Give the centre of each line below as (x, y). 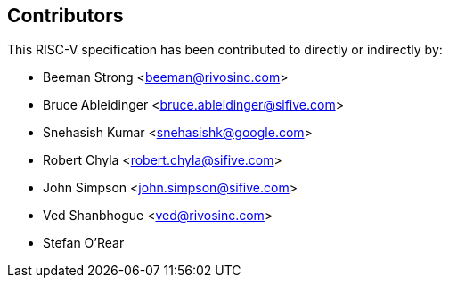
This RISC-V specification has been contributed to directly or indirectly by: (225, 50)
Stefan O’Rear (84, 243)
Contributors (65, 16)
